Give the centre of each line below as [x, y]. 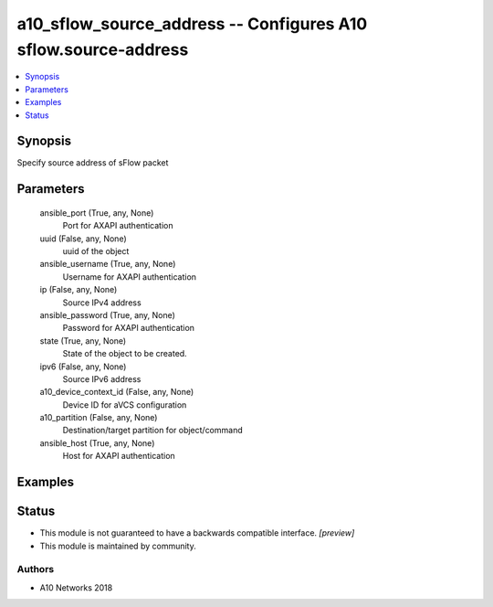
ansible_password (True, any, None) [107, 314]
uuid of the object [96, 251]
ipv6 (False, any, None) [83, 367]
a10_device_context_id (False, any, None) [117, 392]
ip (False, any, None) [79, 290]
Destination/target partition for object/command [152, 431]
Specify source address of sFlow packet [93, 163]
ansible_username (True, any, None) [108, 264]
